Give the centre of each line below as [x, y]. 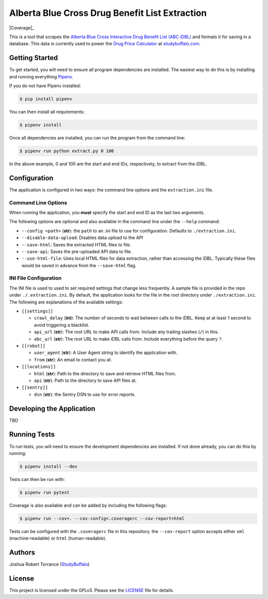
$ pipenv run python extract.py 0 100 [67, 151]
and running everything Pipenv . [41, 76]
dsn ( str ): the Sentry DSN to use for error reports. [85, 394]
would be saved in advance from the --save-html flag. [79, 265]
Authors [22, 553]
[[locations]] [39, 367]
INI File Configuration [35, 278]
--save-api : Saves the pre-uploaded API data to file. [77, 251]
